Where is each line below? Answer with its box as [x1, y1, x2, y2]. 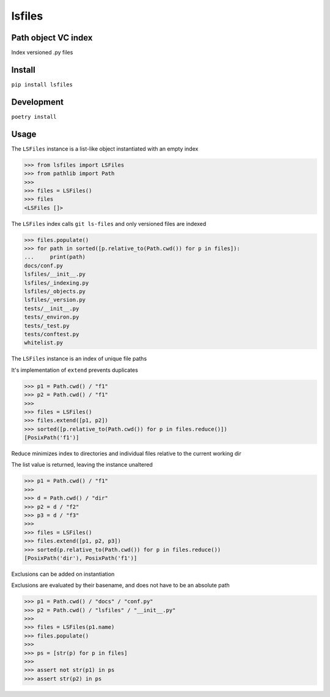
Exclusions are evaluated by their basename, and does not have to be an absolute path [11, 582, 230, 589]
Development [11, 97, 64, 107]
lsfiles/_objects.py [24, 288, 86, 295]
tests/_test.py [24, 322, 70, 329]
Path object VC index [11, 32, 93, 43]
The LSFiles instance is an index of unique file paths [11, 355, 147, 363]
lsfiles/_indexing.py [24, 279, 89, 286]
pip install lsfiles [11, 81, 73, 88]
